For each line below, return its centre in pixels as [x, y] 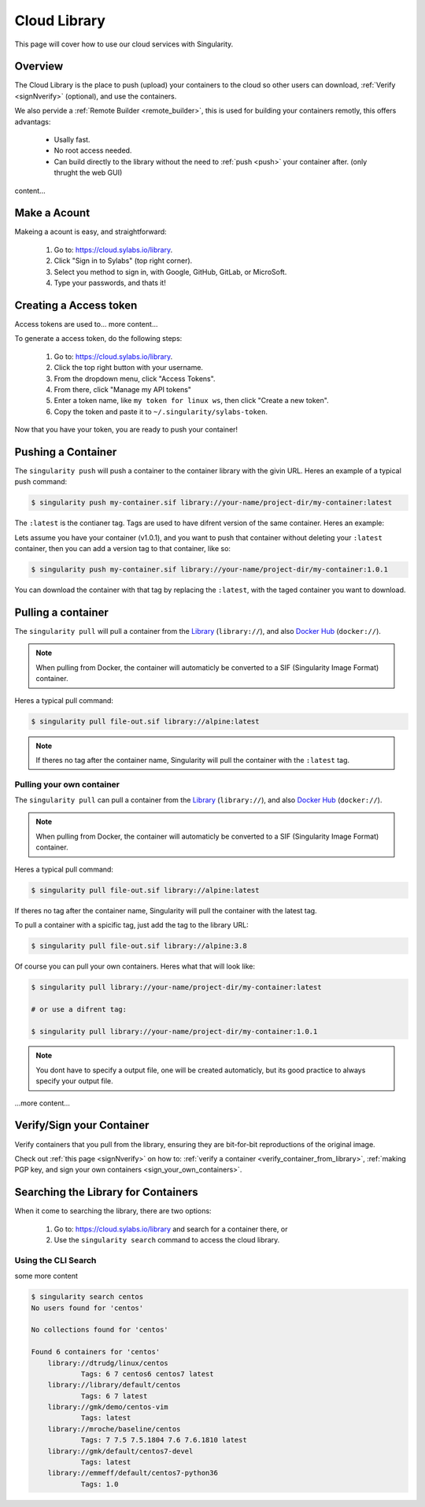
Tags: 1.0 [100, 1484]
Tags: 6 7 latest [114, 1396]
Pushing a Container [66, 452]
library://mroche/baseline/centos [114, 1429]
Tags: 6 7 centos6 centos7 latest [147, 1374]
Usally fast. [72, 140]
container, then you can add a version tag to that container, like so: [123, 549]
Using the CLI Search [55, 1260]
